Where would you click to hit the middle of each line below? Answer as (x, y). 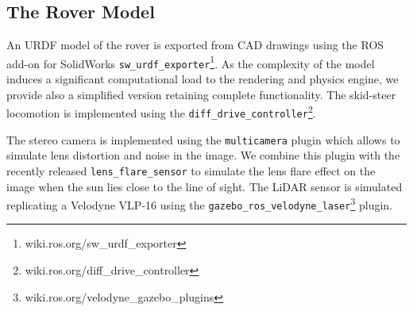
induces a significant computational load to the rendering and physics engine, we (203, 79)
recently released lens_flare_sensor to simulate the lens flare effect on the (191, 170)
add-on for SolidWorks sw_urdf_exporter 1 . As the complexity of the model (191, 62)
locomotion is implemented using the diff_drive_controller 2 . (161, 111)
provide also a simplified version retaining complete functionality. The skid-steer (201, 94)
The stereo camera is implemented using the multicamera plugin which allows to (203, 139)
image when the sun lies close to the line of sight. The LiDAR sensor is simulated (205, 186)
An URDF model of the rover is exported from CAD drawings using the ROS (195, 45)
